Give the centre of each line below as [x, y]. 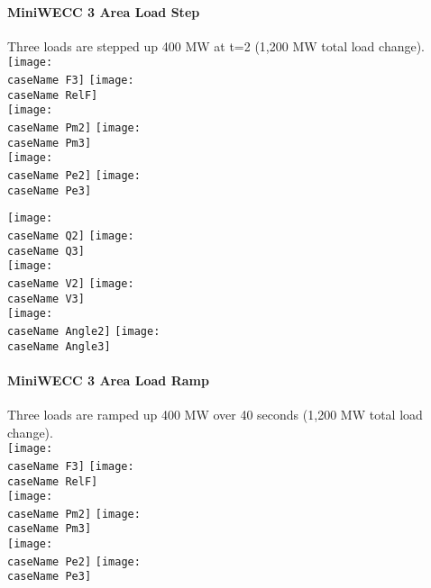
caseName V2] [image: [71, 283]
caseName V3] [46, 299]
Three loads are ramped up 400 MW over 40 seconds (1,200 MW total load [215, 414]
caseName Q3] [46, 251]
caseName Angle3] [59, 346]
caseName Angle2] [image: [84, 331]
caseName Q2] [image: [71, 235]
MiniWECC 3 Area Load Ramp [108, 380]
